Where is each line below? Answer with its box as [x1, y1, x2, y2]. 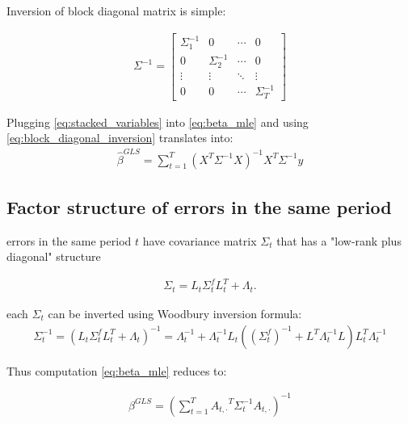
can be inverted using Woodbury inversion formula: [48, 304, 302, 321]
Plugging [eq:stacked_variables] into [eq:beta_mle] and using [6, 113, 309, 130]
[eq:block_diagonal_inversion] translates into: [6, 129, 233, 146]
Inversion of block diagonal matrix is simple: [6, 2, 226, 19]
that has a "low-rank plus [276, 232, 402, 249]
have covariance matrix [142, 232, 257, 249]
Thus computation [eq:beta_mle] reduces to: [6, 362, 227, 379]
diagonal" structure [6, 248, 101, 265]
